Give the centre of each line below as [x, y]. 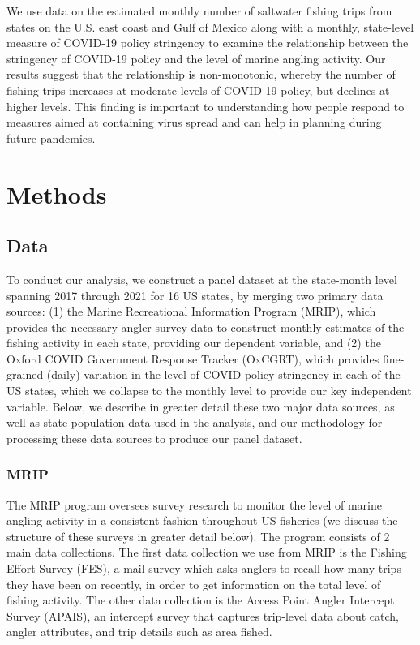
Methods [57, 193]
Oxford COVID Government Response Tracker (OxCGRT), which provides [193, 358]
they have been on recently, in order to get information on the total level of [194, 584]
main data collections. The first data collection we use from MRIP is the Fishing [207, 552]
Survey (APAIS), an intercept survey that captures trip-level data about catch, [203, 615]
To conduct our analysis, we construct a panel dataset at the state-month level [202, 279]
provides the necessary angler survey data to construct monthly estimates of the [206, 327]
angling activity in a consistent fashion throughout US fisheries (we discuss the [202, 520]
